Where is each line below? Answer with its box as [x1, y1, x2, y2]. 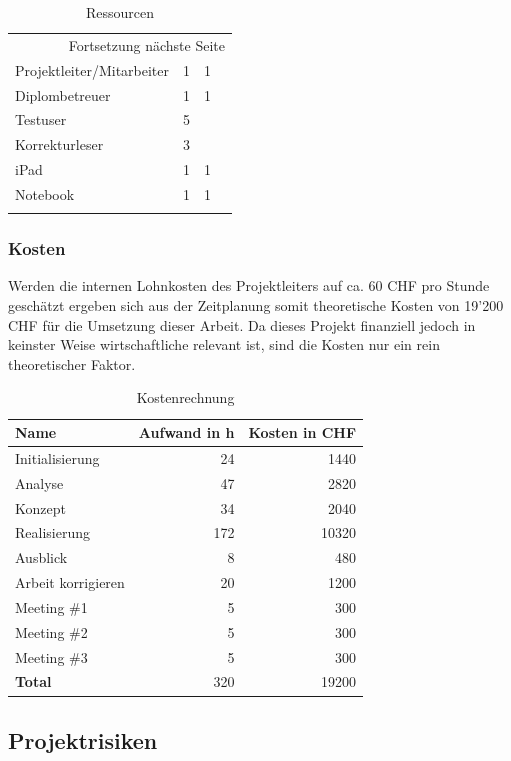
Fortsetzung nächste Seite [68, 34, 225, 55]
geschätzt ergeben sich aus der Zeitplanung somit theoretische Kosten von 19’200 [8, 295, 504, 316]
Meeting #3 [15, 646, 88, 667]
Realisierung [15, 522, 90, 543]
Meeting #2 [15, 621, 88, 642]
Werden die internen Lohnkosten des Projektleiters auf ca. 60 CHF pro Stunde [8, 275, 490, 296]
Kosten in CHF [248, 422, 357, 443]
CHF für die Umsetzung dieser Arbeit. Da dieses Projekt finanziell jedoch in [8, 314, 476, 335]
